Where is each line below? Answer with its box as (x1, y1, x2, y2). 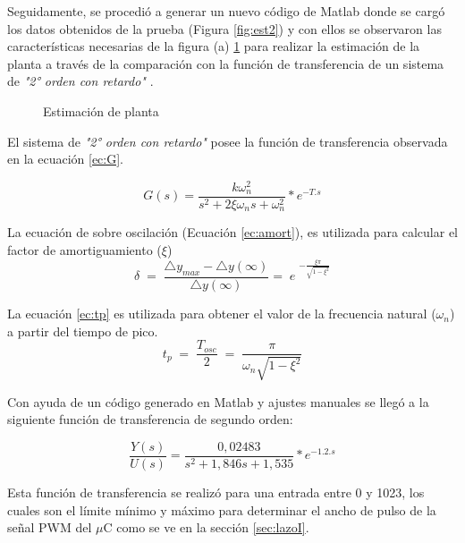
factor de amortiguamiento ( (7, 240, 162, 259)
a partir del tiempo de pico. (7, 321, 158, 340)
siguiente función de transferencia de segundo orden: (7, 410, 293, 428)
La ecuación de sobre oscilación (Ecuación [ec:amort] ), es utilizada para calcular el (7, 223, 458, 242)
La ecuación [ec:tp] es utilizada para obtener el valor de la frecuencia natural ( (7, 304, 436, 323)
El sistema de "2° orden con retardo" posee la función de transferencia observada (7, 132, 448, 150)
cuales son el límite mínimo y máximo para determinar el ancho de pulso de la (7, 500, 436, 519)
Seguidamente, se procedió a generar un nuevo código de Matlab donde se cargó (7, 2, 445, 20)
